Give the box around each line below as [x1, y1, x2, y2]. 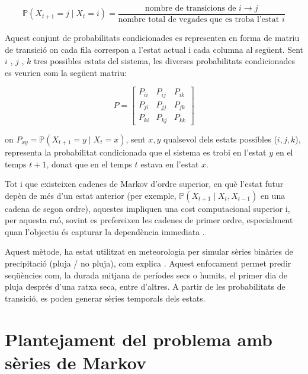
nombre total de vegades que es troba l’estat [118, 15, 280, 24]
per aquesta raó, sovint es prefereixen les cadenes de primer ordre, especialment [5, 214, 293, 226]
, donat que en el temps [46, 157, 132, 170]
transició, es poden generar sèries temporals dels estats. [5, 291, 206, 304]
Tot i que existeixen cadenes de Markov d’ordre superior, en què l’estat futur [5, 178, 284, 190]
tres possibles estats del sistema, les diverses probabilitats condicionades [34, 55, 295, 67]
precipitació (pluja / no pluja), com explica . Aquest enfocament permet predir [5, 257, 291, 270]
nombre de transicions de [145, 4, 236, 12]
